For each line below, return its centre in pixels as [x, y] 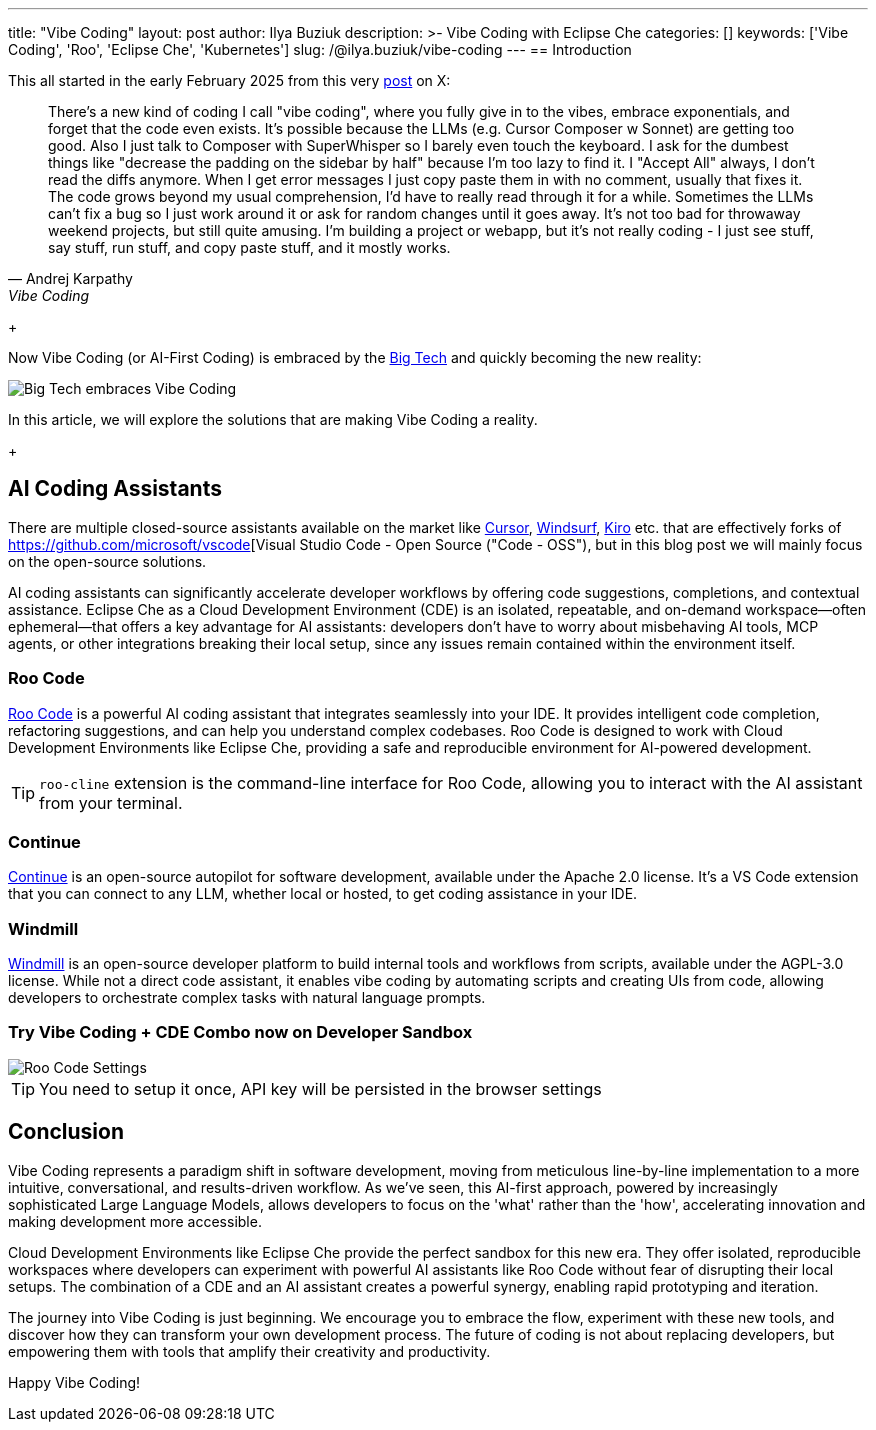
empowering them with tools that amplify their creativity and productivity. [249, 1351]
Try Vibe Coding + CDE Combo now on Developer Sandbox [240, 1032]
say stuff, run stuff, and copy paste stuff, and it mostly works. [249, 247]
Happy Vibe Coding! [74, 1382]
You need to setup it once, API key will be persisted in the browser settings [320, 1088]
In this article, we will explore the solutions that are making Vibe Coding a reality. [273, 419]
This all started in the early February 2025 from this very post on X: [229, 80]
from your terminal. [111, 802]
